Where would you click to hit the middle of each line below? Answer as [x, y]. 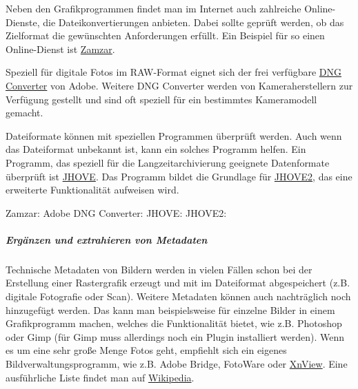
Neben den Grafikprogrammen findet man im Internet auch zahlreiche [153, 8]
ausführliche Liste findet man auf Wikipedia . [100, 377]
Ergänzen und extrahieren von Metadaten [107, 239]
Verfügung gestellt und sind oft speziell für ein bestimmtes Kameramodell [161, 99]
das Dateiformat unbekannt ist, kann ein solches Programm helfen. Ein [156, 149]
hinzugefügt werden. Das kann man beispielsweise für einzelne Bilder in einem [170, 309]
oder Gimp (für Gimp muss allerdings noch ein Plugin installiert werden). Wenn [175, 336]
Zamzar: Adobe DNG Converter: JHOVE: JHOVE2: [116, 212]
